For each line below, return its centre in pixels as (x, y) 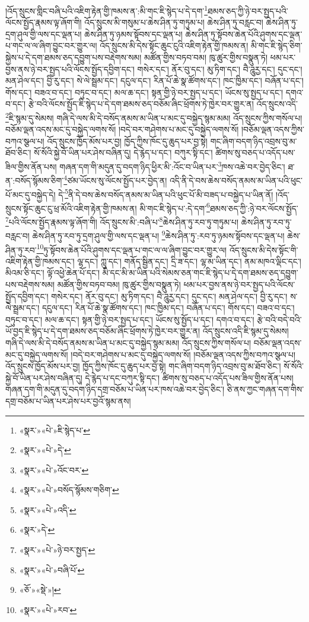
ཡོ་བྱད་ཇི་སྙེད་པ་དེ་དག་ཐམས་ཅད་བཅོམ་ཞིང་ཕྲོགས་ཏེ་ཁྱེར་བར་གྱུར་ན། (103, 331)
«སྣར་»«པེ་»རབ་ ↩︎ (48, 609)
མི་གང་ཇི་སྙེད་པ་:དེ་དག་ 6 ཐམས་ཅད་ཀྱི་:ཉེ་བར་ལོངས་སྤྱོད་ (219, 207)
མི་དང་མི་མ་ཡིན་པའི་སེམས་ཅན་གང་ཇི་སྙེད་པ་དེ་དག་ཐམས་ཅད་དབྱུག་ (200, 273)
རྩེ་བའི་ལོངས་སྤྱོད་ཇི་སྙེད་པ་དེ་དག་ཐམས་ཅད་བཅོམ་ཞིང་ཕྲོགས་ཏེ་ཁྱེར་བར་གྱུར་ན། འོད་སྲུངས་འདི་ (163, 104)
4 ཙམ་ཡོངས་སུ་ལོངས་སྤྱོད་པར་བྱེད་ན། (115, 179)
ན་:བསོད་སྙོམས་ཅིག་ (35, 180)
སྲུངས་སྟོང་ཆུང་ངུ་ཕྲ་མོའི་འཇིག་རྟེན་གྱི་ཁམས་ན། (71, 208)
